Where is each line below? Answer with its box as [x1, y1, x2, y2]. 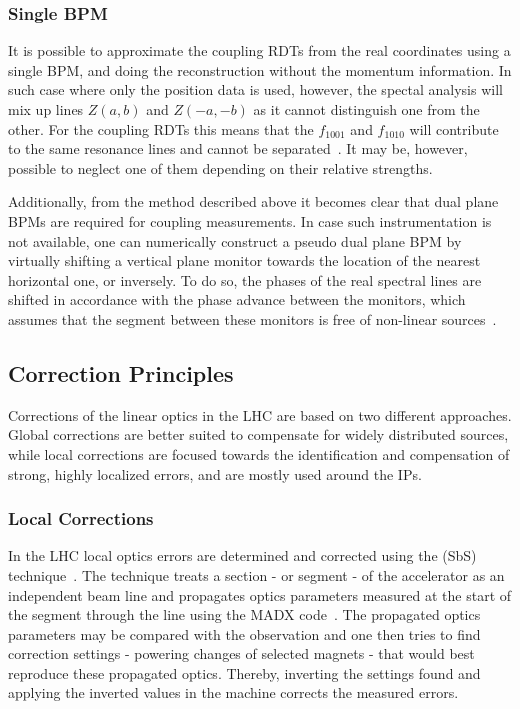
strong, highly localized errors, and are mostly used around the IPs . [8, 463, 422, 484]
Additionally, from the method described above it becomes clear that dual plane [8, 191, 499, 212]
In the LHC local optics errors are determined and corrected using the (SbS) [8, 545, 477, 566]
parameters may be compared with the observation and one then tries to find [8, 623, 481, 644]
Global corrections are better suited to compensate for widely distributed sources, [8, 424, 509, 445]
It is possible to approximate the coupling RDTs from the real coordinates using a [8, 40, 511, 61]
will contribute [409, 118, 499, 139]
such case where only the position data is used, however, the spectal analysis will [8, 79, 503, 100]
